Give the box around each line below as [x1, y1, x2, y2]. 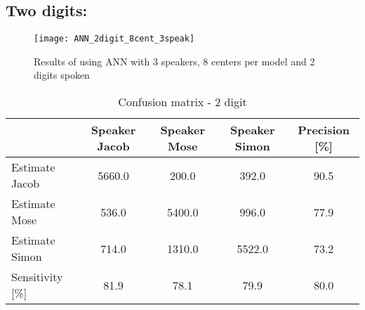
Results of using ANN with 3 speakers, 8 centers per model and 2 [34, 53, 315, 68]
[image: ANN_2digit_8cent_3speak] [34, 34, 195, 44]
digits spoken [34, 67, 90, 82]
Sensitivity [11, 269, 63, 285]
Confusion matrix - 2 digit [118, 93, 247, 110]
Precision [298, 122, 350, 138]
